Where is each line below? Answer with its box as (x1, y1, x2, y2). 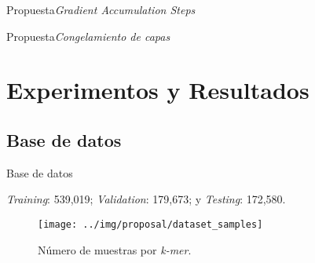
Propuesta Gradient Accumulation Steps (6, 2, 196, 17)
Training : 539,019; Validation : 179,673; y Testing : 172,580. (6, 191, 286, 207)
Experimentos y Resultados (6, 74, 310, 106)
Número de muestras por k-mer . (38, 241, 192, 258)
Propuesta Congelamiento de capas (6, 27, 170, 44)
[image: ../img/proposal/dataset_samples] (38, 218, 263, 230)
